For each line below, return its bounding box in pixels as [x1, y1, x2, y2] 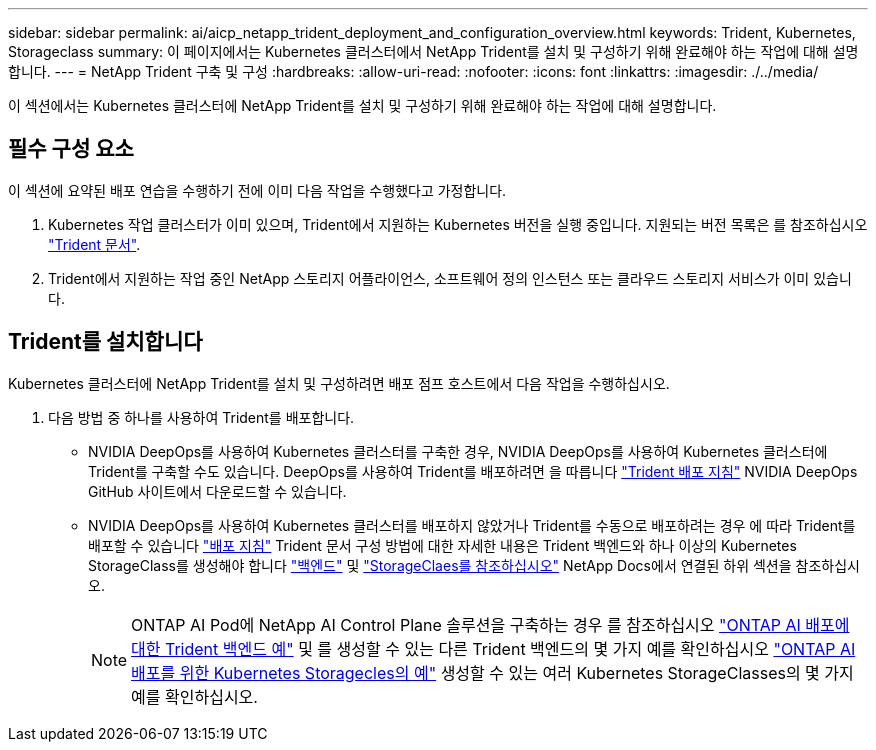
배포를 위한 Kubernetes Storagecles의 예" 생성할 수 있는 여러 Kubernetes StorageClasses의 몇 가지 [131, 662, 854, 683]
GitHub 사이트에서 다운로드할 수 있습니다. [88, 482, 347, 500]
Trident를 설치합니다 [8, 329, 203, 355]
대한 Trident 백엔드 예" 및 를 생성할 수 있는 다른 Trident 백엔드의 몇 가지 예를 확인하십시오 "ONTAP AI [131, 638, 856, 659]
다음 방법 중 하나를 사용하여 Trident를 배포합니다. [48, 408, 355, 426]
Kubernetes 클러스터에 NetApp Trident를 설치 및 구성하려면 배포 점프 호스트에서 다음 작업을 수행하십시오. [8, 374, 670, 392]
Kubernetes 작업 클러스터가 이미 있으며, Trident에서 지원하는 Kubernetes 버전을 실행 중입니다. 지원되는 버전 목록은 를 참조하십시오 [48, 215, 868, 233]
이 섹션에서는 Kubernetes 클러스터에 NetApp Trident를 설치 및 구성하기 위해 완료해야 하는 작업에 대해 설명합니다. [8, 97, 717, 114]
